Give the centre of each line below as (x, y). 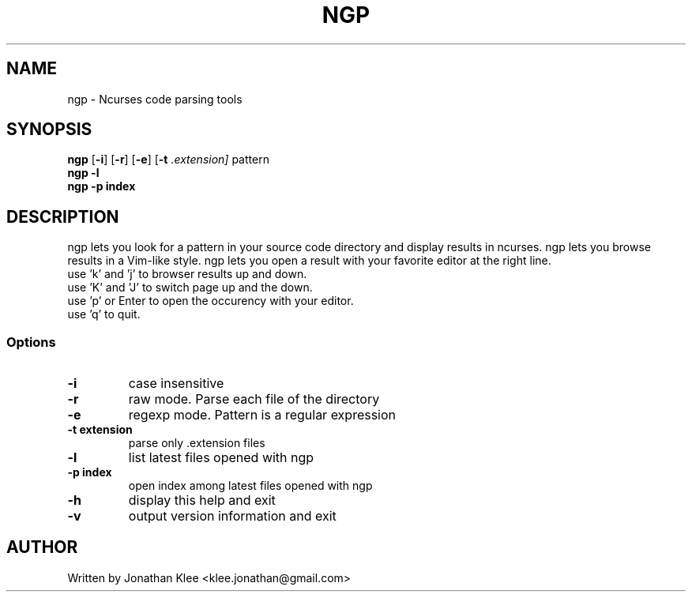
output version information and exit (232, 516)
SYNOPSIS (49, 130)
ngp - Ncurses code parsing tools (155, 99)
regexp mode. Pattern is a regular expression (262, 415)
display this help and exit (202, 500)
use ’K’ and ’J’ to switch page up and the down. (190, 288)
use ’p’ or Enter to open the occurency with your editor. (211, 301)
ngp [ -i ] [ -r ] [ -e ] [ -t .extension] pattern (168, 160)
